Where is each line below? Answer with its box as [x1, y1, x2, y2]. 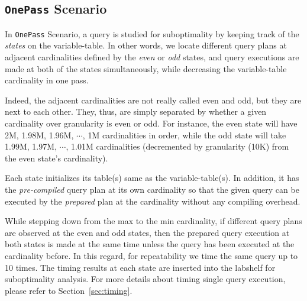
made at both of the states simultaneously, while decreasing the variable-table [5, 62, 287, 75]
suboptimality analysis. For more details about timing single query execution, [5, 273, 286, 285]
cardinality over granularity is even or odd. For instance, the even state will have [5, 117, 298, 129]
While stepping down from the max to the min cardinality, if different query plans [5, 215, 302, 227]
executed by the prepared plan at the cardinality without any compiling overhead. [5, 195, 300, 207]
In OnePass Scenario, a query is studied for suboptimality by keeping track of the [5, 27, 299, 40]
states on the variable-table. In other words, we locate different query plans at [5, 39, 287, 51]
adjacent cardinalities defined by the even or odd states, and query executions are [5, 51, 299, 63]
